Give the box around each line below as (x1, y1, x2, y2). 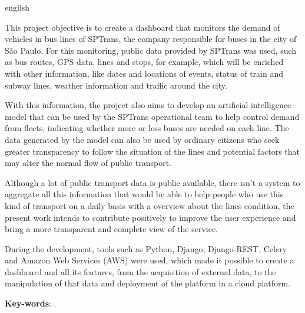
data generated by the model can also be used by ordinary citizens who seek (5, 133, 280, 145)
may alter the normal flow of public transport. (5, 156, 171, 169)
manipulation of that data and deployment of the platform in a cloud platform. (5, 277, 291, 289)
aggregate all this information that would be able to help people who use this (5, 188, 284, 200)
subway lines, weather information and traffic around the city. (5, 79, 227, 91)
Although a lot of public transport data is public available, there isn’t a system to (5, 176, 300, 188)
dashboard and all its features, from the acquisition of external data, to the (5, 265, 276, 278)
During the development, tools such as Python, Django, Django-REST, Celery (5, 242, 287, 255)
